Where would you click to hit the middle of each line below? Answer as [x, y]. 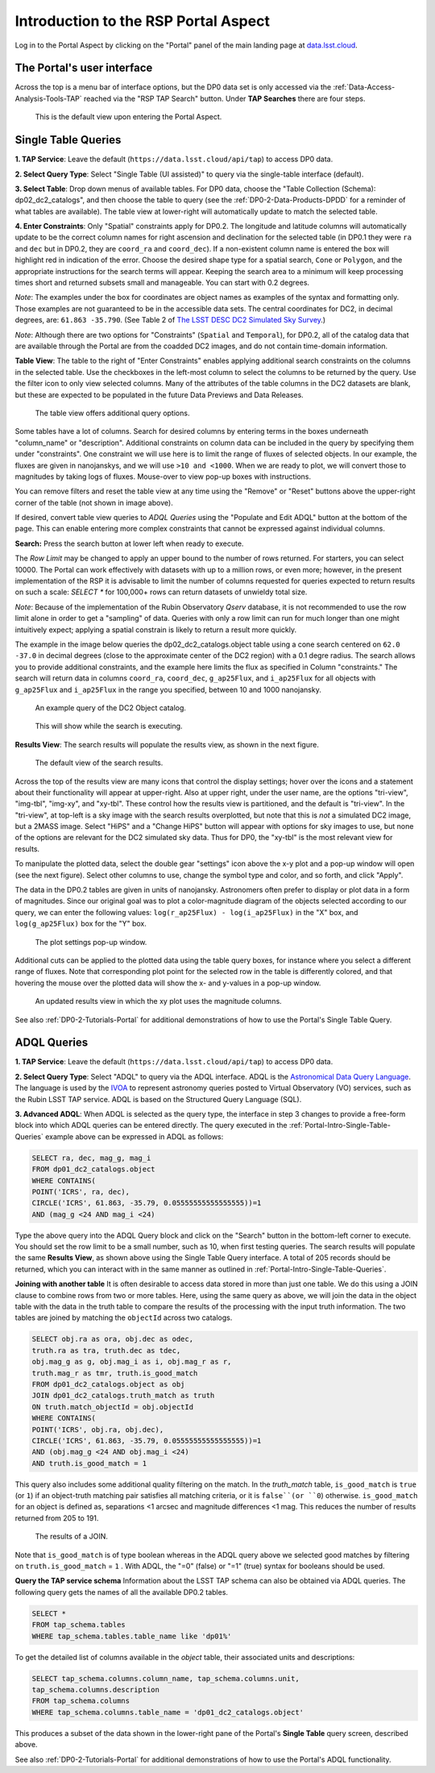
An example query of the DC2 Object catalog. [111, 708]
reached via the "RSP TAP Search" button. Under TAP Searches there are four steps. [224, 98]
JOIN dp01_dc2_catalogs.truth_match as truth [123, 1396]
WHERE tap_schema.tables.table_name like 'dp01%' [132, 1636]
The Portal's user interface [84, 68]
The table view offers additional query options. [112, 413]
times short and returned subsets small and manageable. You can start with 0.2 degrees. [162, 283]
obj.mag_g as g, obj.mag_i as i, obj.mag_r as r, [132, 1362]
